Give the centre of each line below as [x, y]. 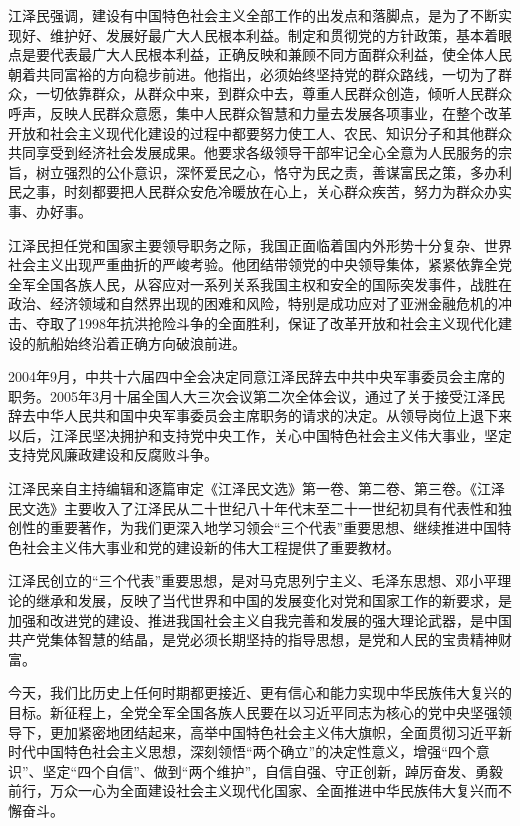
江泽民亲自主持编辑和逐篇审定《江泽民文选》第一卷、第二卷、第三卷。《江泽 [256, 488]
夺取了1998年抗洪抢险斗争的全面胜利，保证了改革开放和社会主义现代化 [266, 322]
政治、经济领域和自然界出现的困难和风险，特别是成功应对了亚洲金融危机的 [253, 303]
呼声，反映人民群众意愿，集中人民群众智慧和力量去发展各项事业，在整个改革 [260, 112]
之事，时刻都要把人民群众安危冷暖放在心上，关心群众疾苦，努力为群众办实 [266, 191]
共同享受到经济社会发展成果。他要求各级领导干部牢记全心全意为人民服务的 [253, 152]
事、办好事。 [50, 210]
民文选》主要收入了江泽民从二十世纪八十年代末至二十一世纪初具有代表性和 [253, 507]
